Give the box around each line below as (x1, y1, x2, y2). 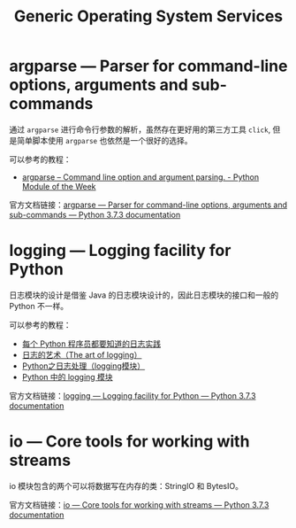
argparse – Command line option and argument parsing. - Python (21, 171, 260, 182)
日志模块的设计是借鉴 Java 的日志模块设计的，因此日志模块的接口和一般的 (9, 290, 279, 300)
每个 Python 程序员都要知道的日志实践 (21, 338, 162, 349)
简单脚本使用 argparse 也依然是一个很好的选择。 (16, 135, 193, 145)
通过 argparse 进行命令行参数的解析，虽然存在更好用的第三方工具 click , (9, 124, 271, 135)
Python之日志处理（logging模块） (21, 361, 146, 371)
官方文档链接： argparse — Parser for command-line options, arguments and (9, 199, 288, 210)
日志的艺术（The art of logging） (21, 349, 142, 360)
